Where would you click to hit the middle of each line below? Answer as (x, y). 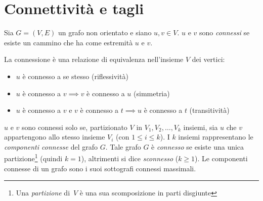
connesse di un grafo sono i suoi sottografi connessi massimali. (100, 168)
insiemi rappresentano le (216, 137)
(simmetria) (152, 93)
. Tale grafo (123, 146)
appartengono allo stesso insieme (55, 137)
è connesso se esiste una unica (198, 146)
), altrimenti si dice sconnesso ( (130, 158)
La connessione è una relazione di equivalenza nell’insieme (94, 59)
